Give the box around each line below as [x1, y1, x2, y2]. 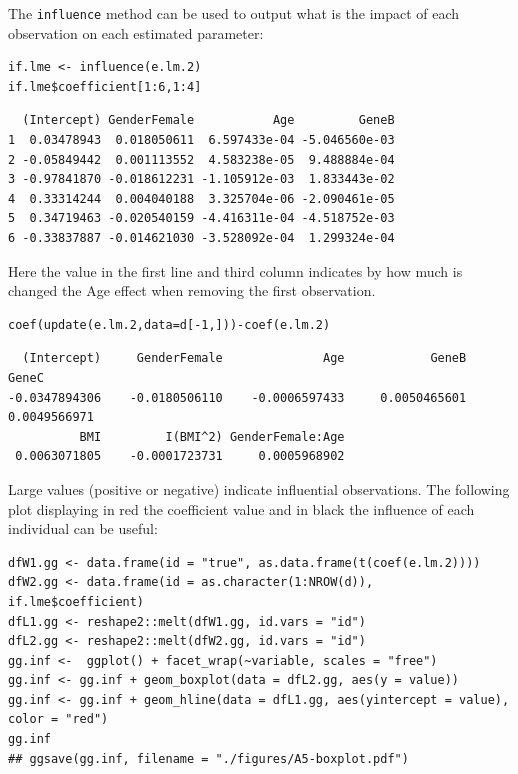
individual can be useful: [8, 518, 158, 539]
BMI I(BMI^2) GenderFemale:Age [79, 429, 345, 444]
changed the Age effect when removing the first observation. [8, 280, 376, 301]
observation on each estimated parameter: [8, 22, 264, 43]
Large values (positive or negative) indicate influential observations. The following [8, 478, 510, 499]
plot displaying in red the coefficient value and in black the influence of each [8, 498, 475, 519]
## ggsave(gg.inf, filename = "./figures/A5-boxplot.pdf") [8, 751, 409, 766]
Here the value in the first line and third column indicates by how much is [8, 260, 463, 281]
